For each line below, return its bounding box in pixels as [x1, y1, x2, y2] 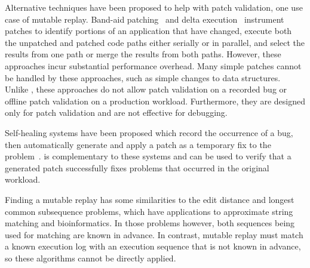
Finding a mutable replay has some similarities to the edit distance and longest [5, 193, 294, 205]
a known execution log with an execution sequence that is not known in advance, [5, 240, 301, 252]
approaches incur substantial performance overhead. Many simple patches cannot [5, 59, 302, 72]
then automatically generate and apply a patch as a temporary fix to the [5, 138, 271, 150]
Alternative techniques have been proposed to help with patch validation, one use [5, 1, 303, 13]
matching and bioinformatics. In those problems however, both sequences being [5, 217, 295, 229]
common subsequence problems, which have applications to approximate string [5, 205, 293, 217]
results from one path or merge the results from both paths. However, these [5, 48, 281, 60]
